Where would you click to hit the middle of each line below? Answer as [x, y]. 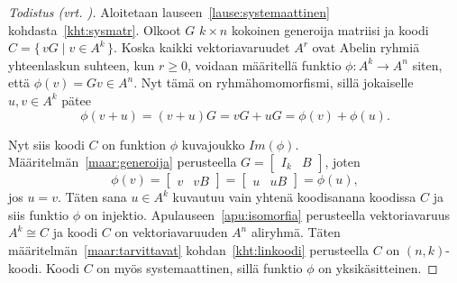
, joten [343, 162]
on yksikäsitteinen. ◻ [378, 267]
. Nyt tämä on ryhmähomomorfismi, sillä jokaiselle [274, 82]
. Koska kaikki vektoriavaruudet [202, 47]
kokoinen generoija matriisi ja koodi [330, 29]
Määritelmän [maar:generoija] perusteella [123, 162]
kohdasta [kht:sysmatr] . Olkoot [95, 29]
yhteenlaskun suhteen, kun [82, 64]
